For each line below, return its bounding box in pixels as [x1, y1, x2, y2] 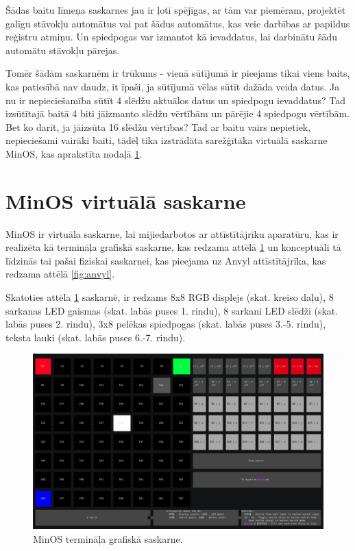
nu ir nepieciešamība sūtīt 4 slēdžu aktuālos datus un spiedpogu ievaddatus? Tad [5, 93, 346, 107]
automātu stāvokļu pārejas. [5, 42, 120, 57]
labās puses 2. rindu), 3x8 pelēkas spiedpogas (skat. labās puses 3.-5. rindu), [5, 317, 326, 331]
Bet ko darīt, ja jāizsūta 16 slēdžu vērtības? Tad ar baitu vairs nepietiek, [5, 119, 311, 134]
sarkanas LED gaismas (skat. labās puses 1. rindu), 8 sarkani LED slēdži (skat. [5, 303, 339, 317]
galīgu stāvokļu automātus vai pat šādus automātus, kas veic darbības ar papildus [5, 16, 350, 30]
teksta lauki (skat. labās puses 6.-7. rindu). [5, 330, 186, 344]
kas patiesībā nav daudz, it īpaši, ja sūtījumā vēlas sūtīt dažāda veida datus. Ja [5, 79, 340, 93]
